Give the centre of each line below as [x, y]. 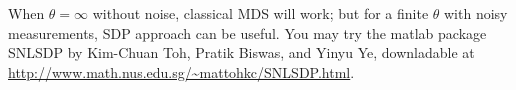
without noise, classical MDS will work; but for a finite [260, 13]
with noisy [476, 13]
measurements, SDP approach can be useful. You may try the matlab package [247, 32]
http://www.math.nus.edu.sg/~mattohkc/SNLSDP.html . [181, 71]
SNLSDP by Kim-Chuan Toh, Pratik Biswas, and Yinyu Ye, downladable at [241, 52]
